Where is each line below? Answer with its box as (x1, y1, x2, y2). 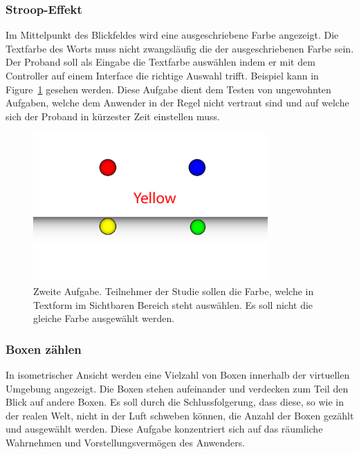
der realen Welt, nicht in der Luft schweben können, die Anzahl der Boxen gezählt (6, 408, 354, 422)
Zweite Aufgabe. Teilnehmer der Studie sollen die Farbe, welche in (33, 283, 314, 298)
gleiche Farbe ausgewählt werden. (33, 311, 175, 325)
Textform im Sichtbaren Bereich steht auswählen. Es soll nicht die (33, 297, 313, 312)
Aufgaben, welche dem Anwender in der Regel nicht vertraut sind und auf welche (6, 95, 349, 110)
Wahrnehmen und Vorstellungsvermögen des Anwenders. (6, 435, 246, 449)
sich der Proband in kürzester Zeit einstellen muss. (6, 108, 220, 123)
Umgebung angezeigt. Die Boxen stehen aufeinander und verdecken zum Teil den (6, 381, 349, 395)
